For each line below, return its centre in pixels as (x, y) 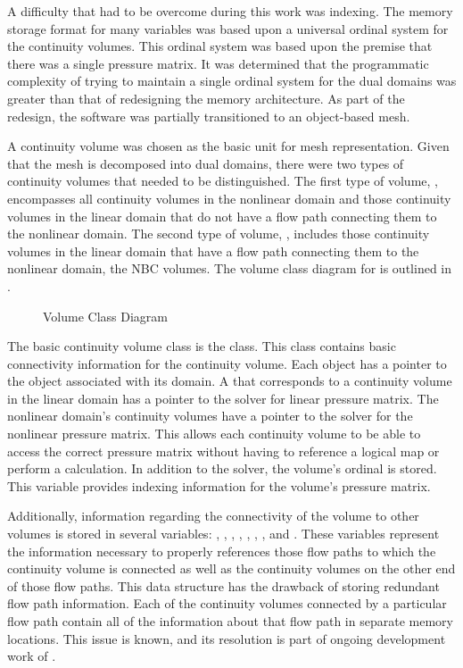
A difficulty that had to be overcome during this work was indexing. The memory (230, 11)
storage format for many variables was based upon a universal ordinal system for (228, 28)
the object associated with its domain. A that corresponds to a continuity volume (230, 381)
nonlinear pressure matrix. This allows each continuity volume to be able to (214, 434)
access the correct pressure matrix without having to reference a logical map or (223, 451)
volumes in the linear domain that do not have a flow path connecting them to (222, 216)
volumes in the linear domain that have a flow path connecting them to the (213, 250)
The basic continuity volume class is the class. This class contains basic (202, 346)
